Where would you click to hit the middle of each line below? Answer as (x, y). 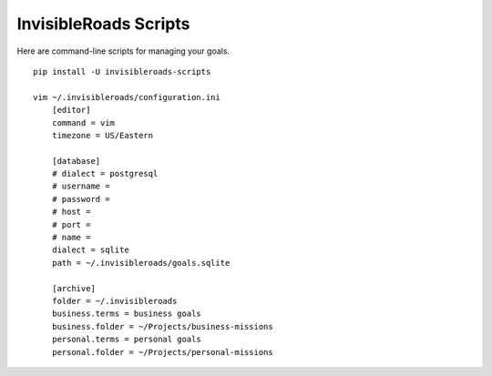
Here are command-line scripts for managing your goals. (123, 51)
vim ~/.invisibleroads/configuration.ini (127, 97)
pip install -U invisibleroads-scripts (122, 71)
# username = (81, 186)
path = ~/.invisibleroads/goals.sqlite (141, 263)
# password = (81, 199)
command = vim (83, 122)
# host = (71, 212)
